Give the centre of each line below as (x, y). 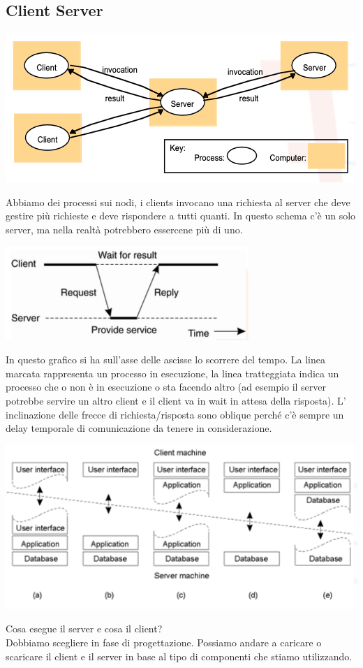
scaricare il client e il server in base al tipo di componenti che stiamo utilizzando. (179, 656)
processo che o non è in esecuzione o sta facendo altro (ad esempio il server (166, 387)
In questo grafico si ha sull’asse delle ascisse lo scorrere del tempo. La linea (165, 360)
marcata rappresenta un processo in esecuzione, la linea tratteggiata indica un (172, 373)
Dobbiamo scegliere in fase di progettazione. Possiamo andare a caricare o (164, 642)
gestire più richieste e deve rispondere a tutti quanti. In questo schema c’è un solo (181, 216)
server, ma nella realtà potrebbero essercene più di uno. (124, 229)
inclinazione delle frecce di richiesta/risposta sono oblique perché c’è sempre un (175, 414)
